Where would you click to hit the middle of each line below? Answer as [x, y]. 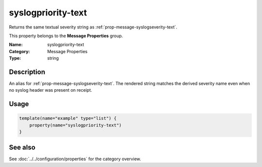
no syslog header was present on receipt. [50, 90]
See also [22, 147]
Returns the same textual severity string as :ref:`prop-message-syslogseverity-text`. [93, 27]
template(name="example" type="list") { [68, 118]
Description [27, 72]
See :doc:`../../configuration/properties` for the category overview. [75, 159]
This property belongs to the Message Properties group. [66, 36]
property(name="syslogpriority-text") [75, 125]
